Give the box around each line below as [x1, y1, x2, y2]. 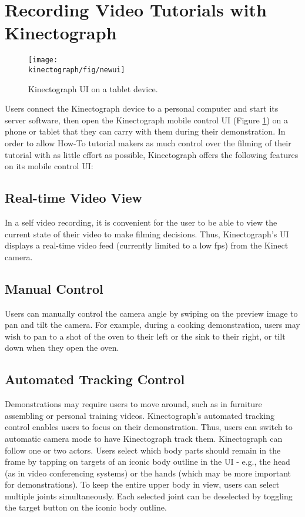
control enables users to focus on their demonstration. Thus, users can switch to [5, 421, 293, 433]
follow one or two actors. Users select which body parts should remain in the [5, 444, 281, 456]
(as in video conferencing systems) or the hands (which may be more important [5, 466, 291, 479]
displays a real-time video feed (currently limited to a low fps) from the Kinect [5, 239, 289, 251]
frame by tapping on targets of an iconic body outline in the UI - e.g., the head [5, 455, 290, 468]
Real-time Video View [5, 189, 143, 207]
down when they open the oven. [5, 341, 119, 354]
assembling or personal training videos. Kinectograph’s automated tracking [5, 409, 275, 421]
